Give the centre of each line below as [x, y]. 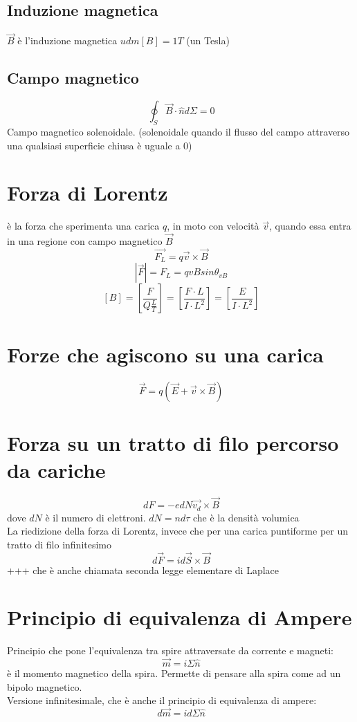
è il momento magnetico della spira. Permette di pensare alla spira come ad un [174, 673]
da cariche [56, 469]
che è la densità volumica [246, 517]
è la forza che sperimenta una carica [83, 226]
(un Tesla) [208, 40]
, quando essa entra [310, 226]
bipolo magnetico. [45, 686]
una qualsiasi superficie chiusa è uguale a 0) [100, 145]
